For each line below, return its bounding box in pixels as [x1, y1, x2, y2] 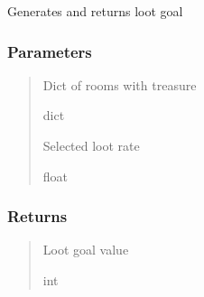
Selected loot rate [42, 136, 140, 154]
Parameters [7, 40, 92, 62]
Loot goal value [42, 240, 129, 259]
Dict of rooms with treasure [42, 75, 197, 94]
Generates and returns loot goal [7, 2, 183, 20]
